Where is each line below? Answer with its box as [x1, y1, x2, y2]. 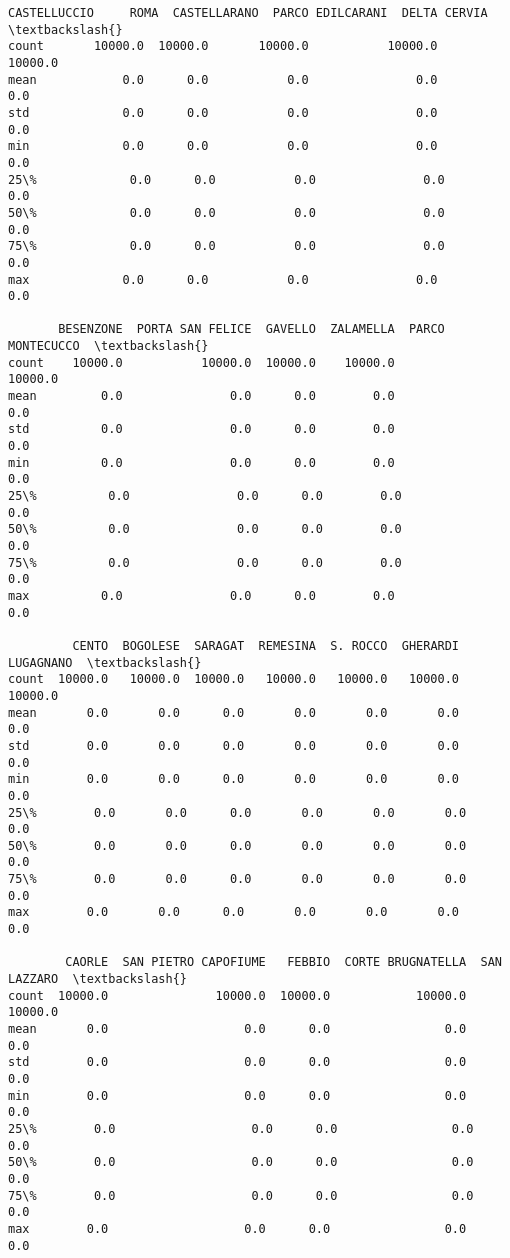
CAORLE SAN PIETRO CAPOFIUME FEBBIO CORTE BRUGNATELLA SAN [65, 955, 502, 970]
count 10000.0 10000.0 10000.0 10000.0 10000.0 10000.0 [8, 672, 460, 687]
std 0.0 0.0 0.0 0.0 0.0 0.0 [8, 738, 460, 753]
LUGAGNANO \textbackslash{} [8, 655, 202, 670]
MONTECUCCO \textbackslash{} [8, 339, 209, 354]
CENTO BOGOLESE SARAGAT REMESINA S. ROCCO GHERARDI [72, 638, 460, 653]
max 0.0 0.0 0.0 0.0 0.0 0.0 [8, 905, 460, 920]
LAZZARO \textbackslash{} [8, 972, 187, 987]
